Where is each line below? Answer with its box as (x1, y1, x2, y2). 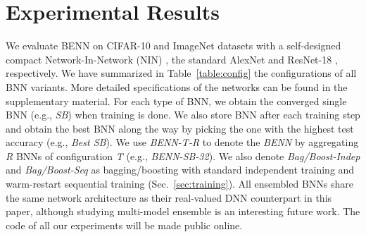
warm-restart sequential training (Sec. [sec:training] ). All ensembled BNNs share (6, 176, 354, 191)
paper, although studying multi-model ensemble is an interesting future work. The (6, 204, 360, 219)
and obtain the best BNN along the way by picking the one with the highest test (6, 121, 354, 135)
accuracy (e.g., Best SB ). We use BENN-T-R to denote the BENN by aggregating (6, 135, 359, 150)
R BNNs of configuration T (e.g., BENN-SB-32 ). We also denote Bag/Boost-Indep (6, 148, 360, 163)
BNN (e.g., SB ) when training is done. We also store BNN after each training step (6, 107, 360, 122)
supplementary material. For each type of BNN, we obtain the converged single (6, 93, 347, 108)
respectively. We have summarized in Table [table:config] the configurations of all (6, 66, 357, 80)
